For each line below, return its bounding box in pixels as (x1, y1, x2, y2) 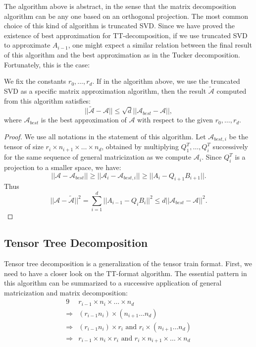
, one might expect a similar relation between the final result (68, 40, 252, 50)
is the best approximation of (41, 115, 127, 125)
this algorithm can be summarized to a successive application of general (4, 278, 222, 288)
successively (212, 141, 248, 152)
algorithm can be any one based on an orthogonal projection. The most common (4, 10, 248, 21)
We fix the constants (4, 76, 66, 86)
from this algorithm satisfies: (4, 95, 91, 106)
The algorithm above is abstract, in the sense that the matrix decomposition (4, 1, 236, 11)
